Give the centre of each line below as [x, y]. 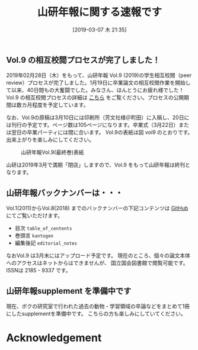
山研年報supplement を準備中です [69, 291]
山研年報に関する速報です [99, 12]
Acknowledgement [54, 338]
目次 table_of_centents [43, 228]
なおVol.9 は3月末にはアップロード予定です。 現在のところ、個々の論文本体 [98, 256]
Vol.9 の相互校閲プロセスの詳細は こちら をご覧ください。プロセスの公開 [95, 98]
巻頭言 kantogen [34, 236]
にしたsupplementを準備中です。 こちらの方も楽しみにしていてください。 [96, 313]
